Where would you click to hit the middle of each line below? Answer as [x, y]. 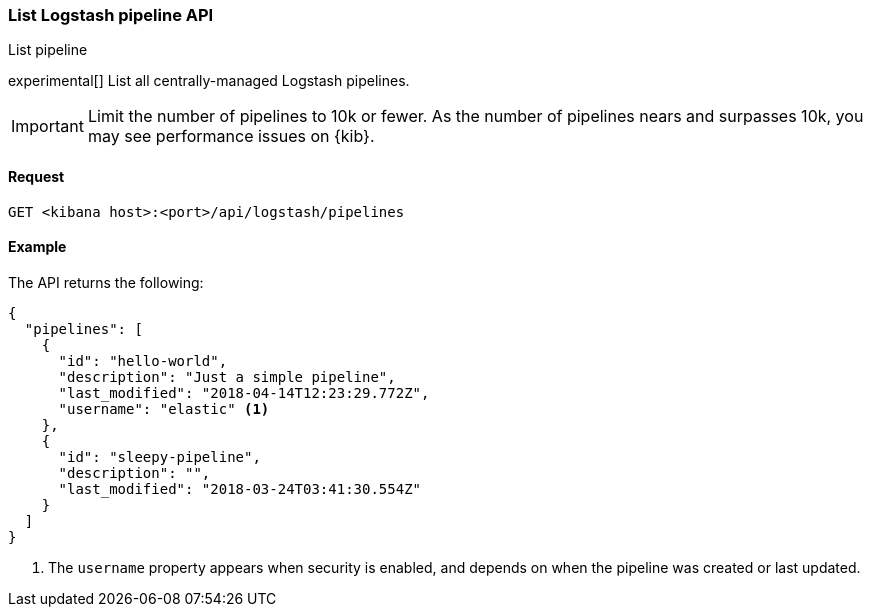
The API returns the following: [106, 282]
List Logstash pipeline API [111, 15]
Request [36, 176]
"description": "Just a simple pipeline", [227, 376]
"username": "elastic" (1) [164, 408]
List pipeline [48, 50]
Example [37, 247]
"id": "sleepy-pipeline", [159, 456]
